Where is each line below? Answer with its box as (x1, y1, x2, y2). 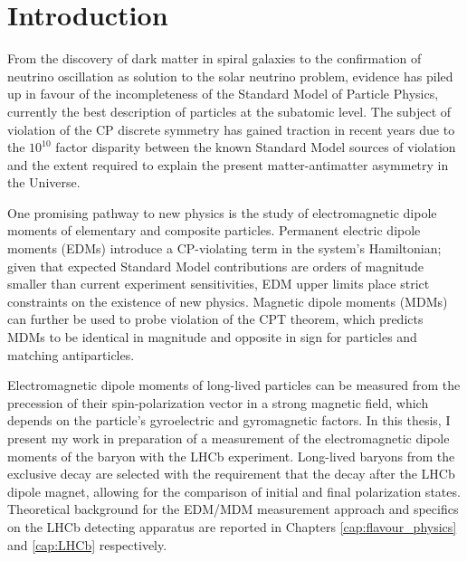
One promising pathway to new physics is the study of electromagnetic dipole (7, 203, 437, 222)
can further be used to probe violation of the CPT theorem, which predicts (7, 309, 424, 328)
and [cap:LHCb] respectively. (7, 535, 167, 554)
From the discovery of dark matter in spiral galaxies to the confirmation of (7, 49, 422, 68)
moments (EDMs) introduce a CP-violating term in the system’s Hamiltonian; (7, 239, 442, 258)
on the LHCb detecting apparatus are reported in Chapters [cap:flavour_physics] (7, 517, 457, 536)
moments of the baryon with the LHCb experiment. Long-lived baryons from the (7, 446, 455, 465)
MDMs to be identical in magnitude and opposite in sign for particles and (7, 328, 417, 347)
